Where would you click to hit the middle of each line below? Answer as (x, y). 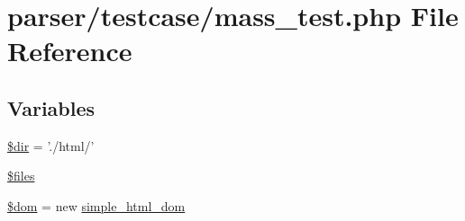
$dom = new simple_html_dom (96, 205)
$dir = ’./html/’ (51, 145)
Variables (51, 107)
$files (21, 176)
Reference (70, 51)
